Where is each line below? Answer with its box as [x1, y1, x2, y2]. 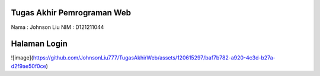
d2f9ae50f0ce [11, 62, 47, 70]
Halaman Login [11, 39, 68, 49]
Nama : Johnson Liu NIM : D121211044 [11, 24, 104, 31]
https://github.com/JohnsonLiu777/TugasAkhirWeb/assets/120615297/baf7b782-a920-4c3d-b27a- [33, 54, 276, 61]
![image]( [11, 54, 34, 61]
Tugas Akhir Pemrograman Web [11, 8, 132, 18]
